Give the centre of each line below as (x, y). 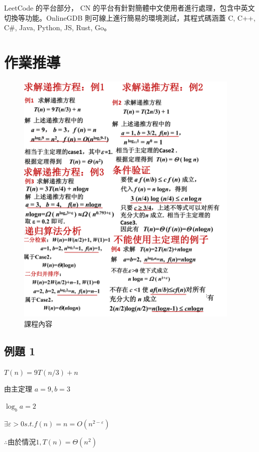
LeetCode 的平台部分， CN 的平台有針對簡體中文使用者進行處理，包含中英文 (129, 8)
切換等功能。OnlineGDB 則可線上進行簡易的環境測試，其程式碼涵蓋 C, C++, (130, 17)
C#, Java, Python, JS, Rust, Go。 (58, 27)
